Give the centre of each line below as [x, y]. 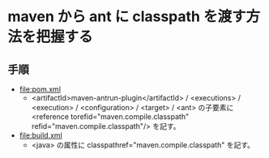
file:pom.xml [40, 89]
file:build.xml [41, 135]
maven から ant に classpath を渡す [127, 17]
